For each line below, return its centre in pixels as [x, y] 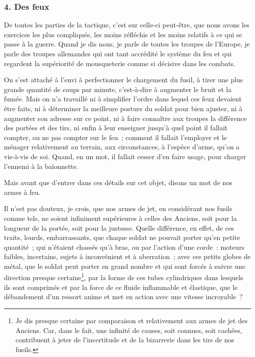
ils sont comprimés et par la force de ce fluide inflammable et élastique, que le [121, 287]
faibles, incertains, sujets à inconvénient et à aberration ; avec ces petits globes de [127, 256]
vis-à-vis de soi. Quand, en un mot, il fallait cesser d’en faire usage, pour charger [125, 156]
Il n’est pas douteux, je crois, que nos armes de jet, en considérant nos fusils [118, 208]
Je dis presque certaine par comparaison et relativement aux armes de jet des [131, 320]
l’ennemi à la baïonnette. [41, 166]
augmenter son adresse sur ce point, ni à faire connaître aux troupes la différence [125, 118]
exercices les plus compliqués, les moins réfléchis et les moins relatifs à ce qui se [123, 34]
